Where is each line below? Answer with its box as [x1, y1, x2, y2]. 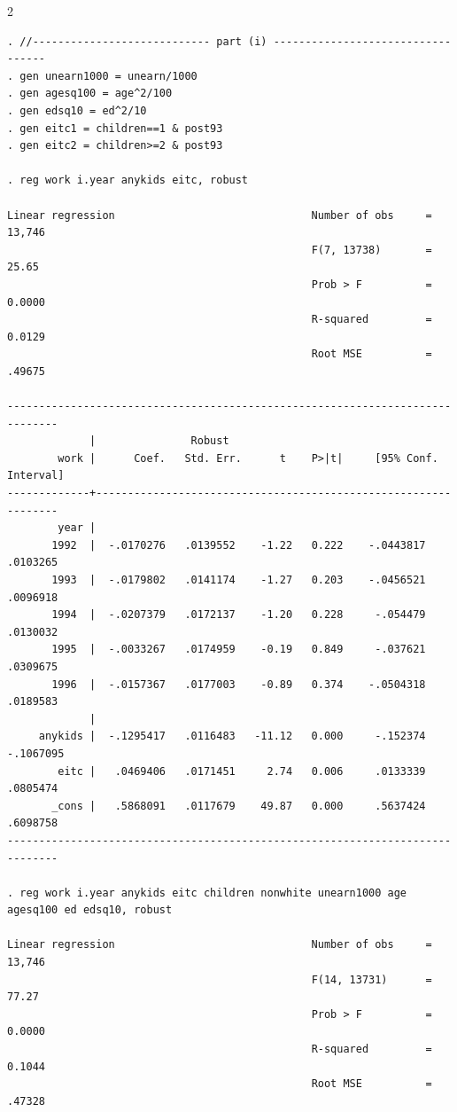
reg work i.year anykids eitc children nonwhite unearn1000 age [19, 886, 407, 899]
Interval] [7, 469, 65, 482]
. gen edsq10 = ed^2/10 [7, 104, 147, 117]
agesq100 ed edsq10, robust [7, 904, 173, 917]
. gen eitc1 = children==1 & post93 [7, 121, 223, 135]
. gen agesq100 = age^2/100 [7, 87, 173, 100]
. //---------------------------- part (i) [7, 35, 267, 48]
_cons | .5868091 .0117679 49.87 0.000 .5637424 [51, 799, 426, 812]
